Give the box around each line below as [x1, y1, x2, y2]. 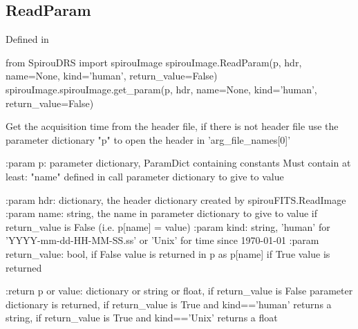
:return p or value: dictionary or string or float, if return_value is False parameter [6, 283, 353, 298]
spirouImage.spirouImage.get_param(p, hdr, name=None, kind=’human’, [6, 82, 317, 96]
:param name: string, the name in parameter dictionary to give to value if [6, 206, 317, 220]
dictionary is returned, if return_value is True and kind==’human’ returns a [6, 297, 332, 311]
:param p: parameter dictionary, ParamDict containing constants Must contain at [6, 156, 351, 170]
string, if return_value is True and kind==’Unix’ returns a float [6, 310, 278, 325]
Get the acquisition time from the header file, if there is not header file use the [6, 119, 339, 133]
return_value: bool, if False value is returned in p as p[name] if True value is [6, 246, 330, 261]
